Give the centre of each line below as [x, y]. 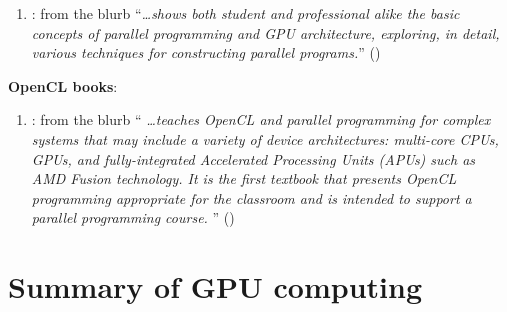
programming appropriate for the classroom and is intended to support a [251, 197]
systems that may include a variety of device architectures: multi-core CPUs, [265, 138]
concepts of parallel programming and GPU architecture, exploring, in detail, [265, 32]
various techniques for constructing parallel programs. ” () [206, 52]
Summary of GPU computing [215, 286]
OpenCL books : [63, 85]
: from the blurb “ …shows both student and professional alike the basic [245, 13]
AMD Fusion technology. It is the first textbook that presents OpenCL [244, 178]
